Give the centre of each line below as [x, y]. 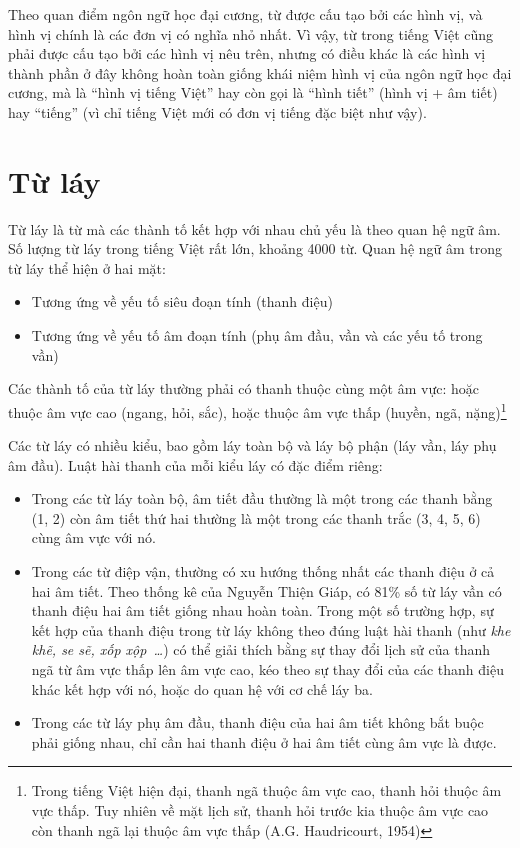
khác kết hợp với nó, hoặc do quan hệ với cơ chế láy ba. [202, 688]
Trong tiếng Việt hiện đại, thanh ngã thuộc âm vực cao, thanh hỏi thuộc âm [266, 790]
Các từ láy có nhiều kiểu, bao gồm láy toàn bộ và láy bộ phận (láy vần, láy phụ [252, 445]
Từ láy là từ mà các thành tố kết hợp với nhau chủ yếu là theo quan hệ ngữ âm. [254, 228]
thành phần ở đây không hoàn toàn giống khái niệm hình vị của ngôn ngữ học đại [260, 72]
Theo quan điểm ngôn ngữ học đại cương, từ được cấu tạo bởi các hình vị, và [245, 14]
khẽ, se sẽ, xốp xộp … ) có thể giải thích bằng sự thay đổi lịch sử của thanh [260, 649]
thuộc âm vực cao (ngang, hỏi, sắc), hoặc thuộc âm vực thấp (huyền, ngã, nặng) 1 [257, 410]
